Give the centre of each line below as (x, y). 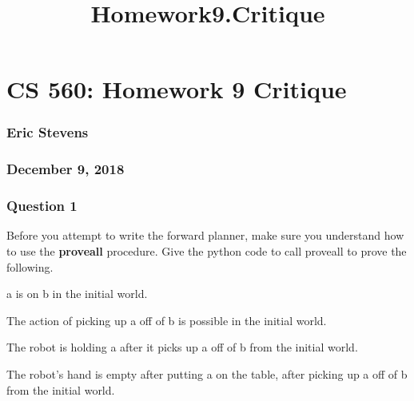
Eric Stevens (48, 132)
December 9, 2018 (66, 169)
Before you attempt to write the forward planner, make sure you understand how (205, 235)
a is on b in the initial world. (77, 294)
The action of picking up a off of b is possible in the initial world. (167, 320)
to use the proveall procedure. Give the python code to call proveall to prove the (207, 251)
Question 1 (42, 206)
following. (30, 266)
